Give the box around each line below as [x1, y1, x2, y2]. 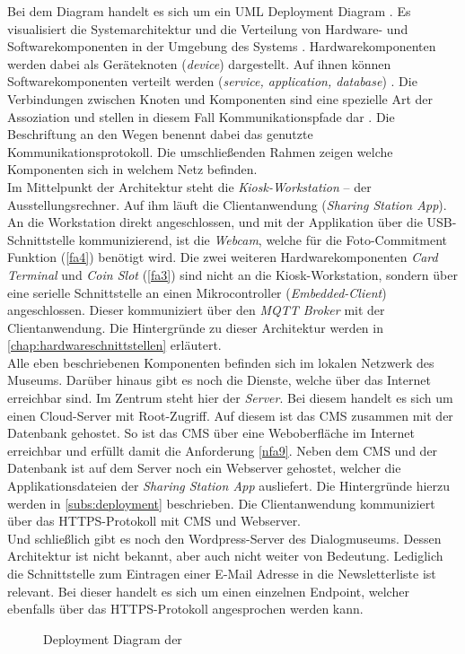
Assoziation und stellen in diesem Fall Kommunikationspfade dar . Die [7, 107, 395, 126]
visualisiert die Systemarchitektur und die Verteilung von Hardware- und [7, 19, 408, 38]
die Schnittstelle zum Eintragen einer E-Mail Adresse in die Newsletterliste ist [7, 564, 436, 582]
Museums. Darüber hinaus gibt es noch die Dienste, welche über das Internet [7, 371, 431, 389]
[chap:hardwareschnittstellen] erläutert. [7, 336, 222, 354]
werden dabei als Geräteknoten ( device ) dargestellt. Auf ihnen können [7, 54, 391, 73]
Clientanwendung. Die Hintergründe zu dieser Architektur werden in [7, 318, 383, 336]
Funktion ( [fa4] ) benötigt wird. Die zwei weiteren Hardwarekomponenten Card [7, 248, 438, 266]
